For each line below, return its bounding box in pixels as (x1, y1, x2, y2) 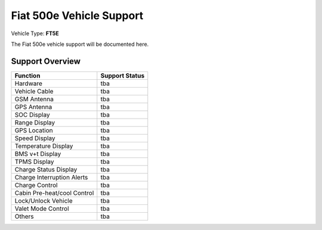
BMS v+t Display (14, 150, 61, 158)
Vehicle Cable (14, 87, 54, 95)
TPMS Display (14, 157, 54, 166)
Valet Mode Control (14, 204, 69, 213)
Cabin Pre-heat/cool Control (14, 188, 94, 197)
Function (14, 72, 41, 80)
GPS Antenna (14, 102, 52, 111)
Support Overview (11, 56, 80, 66)
